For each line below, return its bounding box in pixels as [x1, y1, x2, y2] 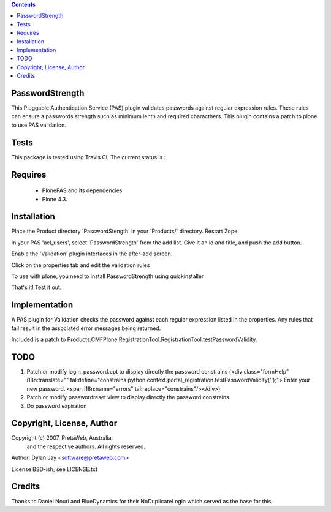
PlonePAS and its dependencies [42, 187, 123, 194]
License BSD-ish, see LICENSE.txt [11, 465, 97, 473]
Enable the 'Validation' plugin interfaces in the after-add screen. [11, 250, 173, 257]
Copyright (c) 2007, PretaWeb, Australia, [11, 434, 113, 442]
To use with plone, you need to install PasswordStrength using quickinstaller [11, 273, 204, 280]
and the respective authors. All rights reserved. [26, 443, 146, 450]
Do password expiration [26, 402, 87, 410]
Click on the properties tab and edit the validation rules [11, 261, 150, 269]
